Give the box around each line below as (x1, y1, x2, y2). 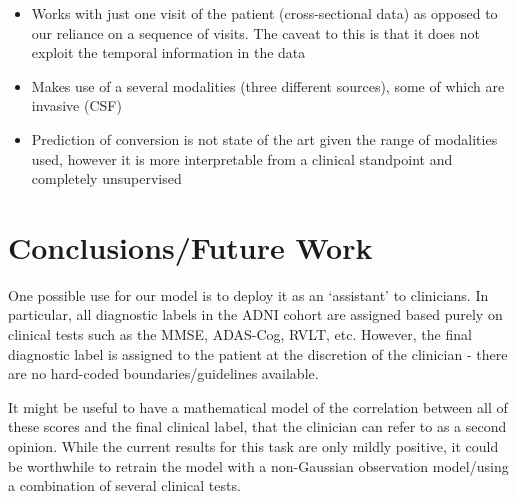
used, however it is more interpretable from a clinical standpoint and (31, 148, 453, 169)
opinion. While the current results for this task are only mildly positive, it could (8, 436, 499, 457)
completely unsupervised (31, 168, 182, 189)
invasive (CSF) (31, 95, 122, 116)
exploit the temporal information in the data (31, 42, 306, 63)
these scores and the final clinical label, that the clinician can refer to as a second (8, 416, 507, 437)
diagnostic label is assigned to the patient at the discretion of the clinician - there (8, 343, 508, 364)
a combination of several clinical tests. (8, 475, 241, 496)
